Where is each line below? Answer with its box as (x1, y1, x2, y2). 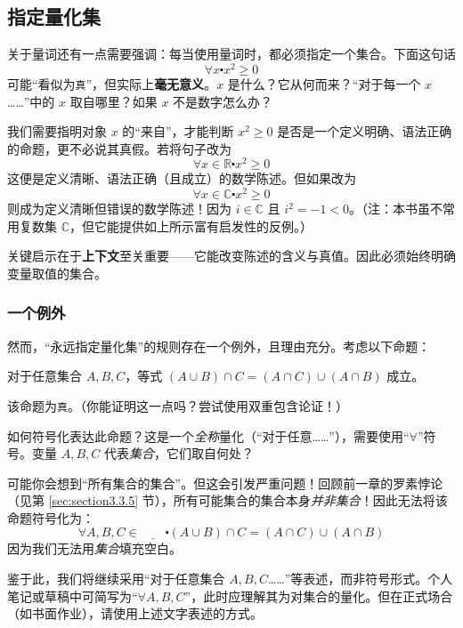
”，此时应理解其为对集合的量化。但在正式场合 (184, 586, 453, 605)
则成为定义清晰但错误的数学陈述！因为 (7, 199, 231, 218)
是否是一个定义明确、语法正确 (277, 122, 452, 141)
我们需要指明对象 (7, 122, 107, 141)
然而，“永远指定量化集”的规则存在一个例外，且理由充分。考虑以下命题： (7, 336, 431, 355)
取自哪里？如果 (69, 92, 158, 110)
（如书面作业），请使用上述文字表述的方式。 (7, 604, 263, 623)
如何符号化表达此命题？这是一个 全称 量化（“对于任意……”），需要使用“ (7, 426, 410, 445)
